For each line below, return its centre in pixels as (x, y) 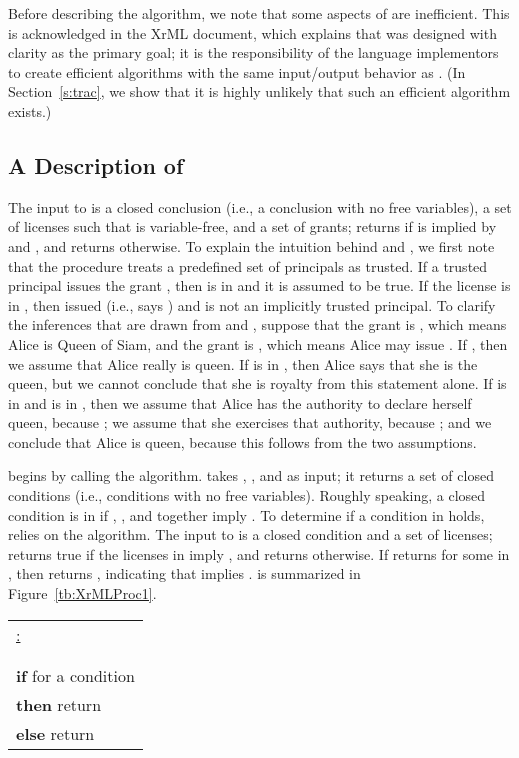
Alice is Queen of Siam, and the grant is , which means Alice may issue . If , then (258, 343)
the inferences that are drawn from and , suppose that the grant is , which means (257, 324)
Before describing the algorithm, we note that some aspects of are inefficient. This (259, 13)
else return (55, 733)
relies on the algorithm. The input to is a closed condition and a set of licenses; (250, 534)
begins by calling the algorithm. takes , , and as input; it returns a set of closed (251, 475)
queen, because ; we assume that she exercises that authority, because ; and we (250, 422)
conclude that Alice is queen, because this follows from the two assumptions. (242, 441)
